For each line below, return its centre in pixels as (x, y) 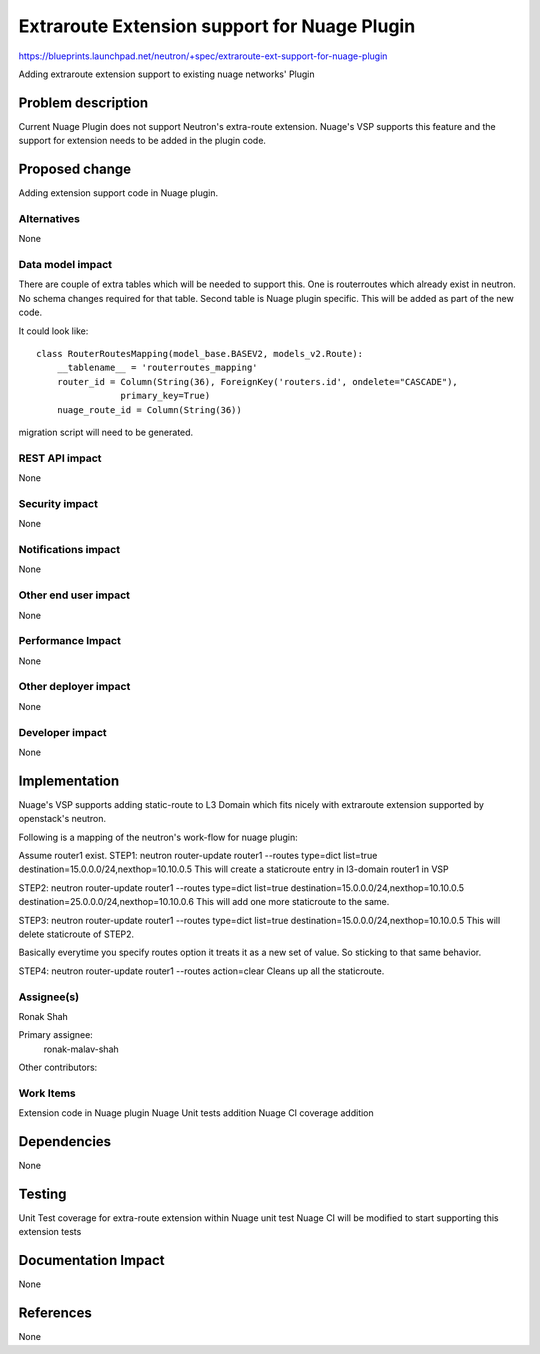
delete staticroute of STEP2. (76, 934)
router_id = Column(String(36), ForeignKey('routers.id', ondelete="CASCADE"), (257, 381)
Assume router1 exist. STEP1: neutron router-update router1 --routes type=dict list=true (198, 855)
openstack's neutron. (62, 819)
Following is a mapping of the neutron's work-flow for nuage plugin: (158, 837)
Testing (42, 1193)
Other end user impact (74, 595)
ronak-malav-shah (81, 1049)
